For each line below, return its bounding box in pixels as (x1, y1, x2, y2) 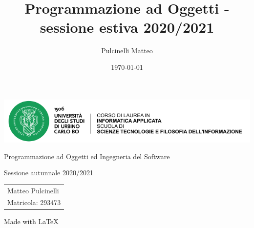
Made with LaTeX (4, 216, 59, 226)
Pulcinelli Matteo (101, 45, 153, 56)
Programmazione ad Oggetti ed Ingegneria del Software (4, 151, 170, 161)
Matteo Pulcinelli (7, 185, 59, 195)
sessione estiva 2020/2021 (40, 17, 214, 37)
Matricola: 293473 (7, 197, 61, 207)
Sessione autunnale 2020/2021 (4, 167, 93, 178)
